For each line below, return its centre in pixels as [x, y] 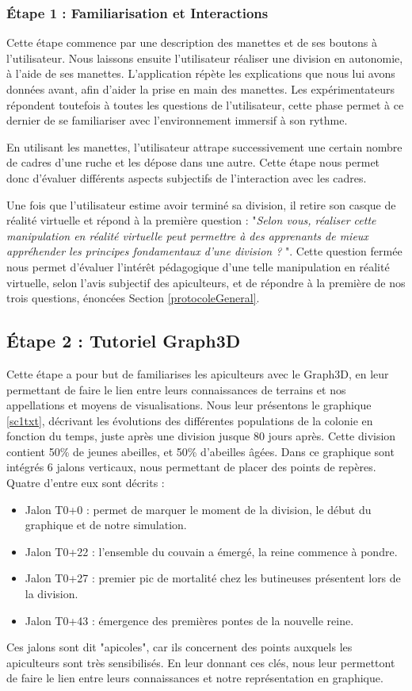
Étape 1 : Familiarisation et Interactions [137, 12]
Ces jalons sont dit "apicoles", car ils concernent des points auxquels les [179, 647]
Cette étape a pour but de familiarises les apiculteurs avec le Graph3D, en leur [198, 373]
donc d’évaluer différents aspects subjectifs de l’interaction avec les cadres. [187, 177]
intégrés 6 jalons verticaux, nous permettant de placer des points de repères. [191, 467]
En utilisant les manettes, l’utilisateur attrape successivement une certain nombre [204, 146]
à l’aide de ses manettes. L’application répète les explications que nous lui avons [201, 73]
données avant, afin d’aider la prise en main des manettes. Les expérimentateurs [200, 89]
